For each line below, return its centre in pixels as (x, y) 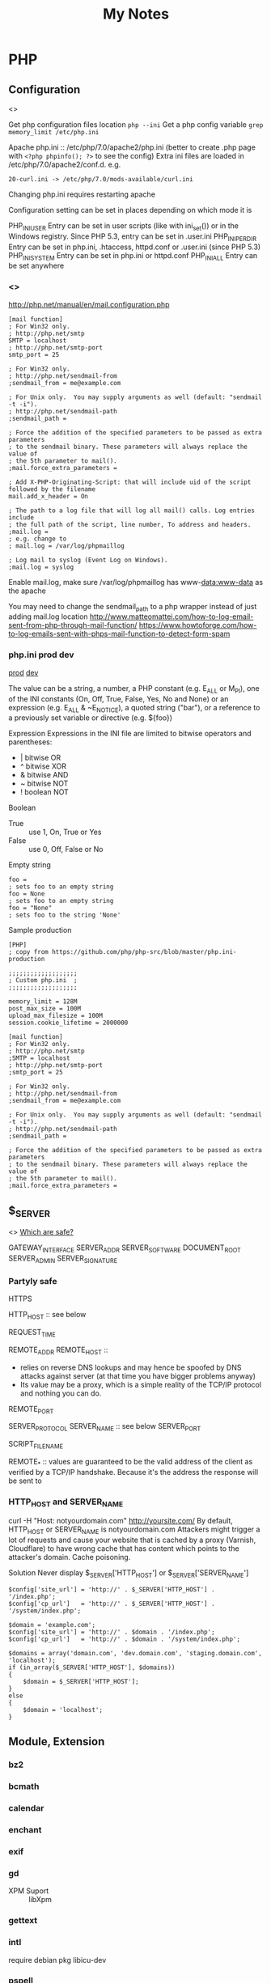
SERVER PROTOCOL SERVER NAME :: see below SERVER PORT (105, 1427)
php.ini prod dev (41, 655)
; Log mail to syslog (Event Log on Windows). (88, 560)
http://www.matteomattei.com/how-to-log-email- (171, 617)
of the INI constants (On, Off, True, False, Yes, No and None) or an (119, 699)
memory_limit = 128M (43, 1002)
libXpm (40, 1900)
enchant (25, 1830)
